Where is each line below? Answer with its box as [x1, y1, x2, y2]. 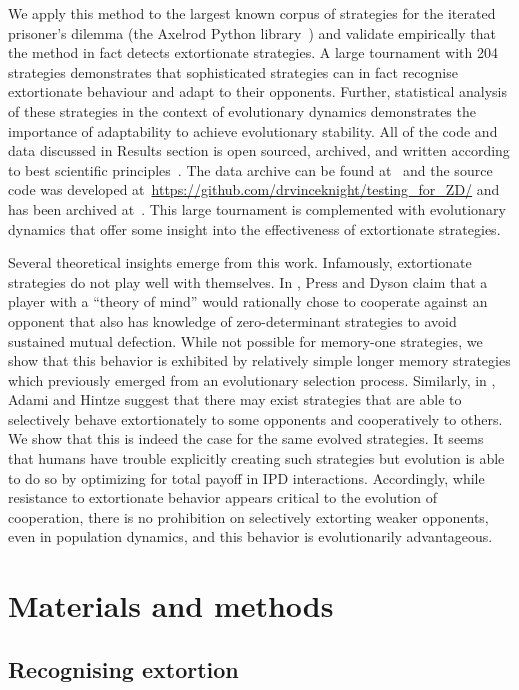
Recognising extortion [8, 653, 239, 684]
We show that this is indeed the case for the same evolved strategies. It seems [8, 428, 484, 449]
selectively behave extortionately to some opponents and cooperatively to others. [8, 408, 503, 429]
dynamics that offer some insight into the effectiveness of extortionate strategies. [8, 218, 501, 239]
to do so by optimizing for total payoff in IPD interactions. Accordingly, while [8, 467, 485, 488]
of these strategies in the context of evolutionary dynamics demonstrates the [8, 100, 476, 121]
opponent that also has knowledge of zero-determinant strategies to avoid [8, 310, 457, 331]
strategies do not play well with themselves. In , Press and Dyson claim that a [8, 271, 488, 292]
